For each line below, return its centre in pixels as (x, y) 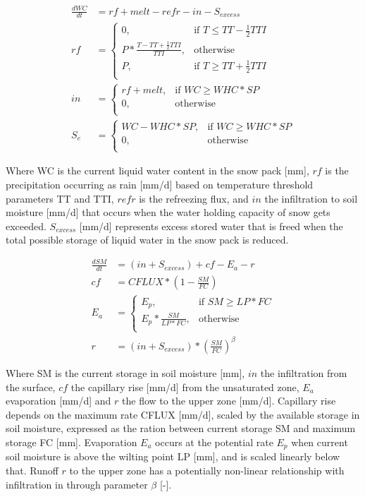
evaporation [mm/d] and (58, 401)
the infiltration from (304, 372)
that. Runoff (32, 470)
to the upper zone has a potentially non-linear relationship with (207, 470)
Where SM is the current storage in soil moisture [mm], (125, 372)
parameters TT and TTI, (60, 198)
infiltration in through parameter (77, 484)
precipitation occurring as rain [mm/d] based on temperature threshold (160, 184)
